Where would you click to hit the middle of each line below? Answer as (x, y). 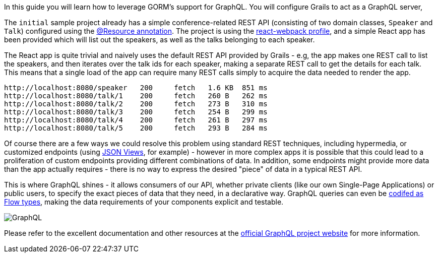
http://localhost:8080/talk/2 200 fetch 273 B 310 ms (136, 104)
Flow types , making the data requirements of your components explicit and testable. (144, 202)
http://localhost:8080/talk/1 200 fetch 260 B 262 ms (136, 96)
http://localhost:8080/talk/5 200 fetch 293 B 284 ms (136, 128)
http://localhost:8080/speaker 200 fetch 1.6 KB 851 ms (136, 88)
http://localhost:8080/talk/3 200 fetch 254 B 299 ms (136, 112)
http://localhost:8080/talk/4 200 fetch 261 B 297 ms (136, 120)
